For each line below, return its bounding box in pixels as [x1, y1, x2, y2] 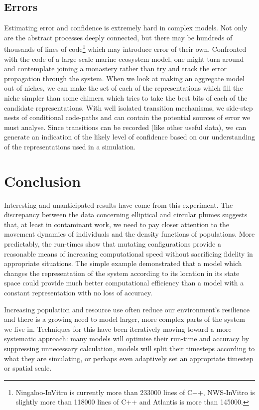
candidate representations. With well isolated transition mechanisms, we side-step [4, 102, 253, 113]
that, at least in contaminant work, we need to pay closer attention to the [4, 219, 230, 229]
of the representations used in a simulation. [4, 141, 136, 151]
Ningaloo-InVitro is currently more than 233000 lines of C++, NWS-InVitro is [15, 387, 255, 397]
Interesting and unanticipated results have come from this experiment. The [4, 199, 233, 210]
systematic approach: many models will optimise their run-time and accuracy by [4, 333, 249, 344]
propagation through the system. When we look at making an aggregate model [4, 73, 245, 83]
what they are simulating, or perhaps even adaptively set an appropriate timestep [4, 353, 254, 363]
